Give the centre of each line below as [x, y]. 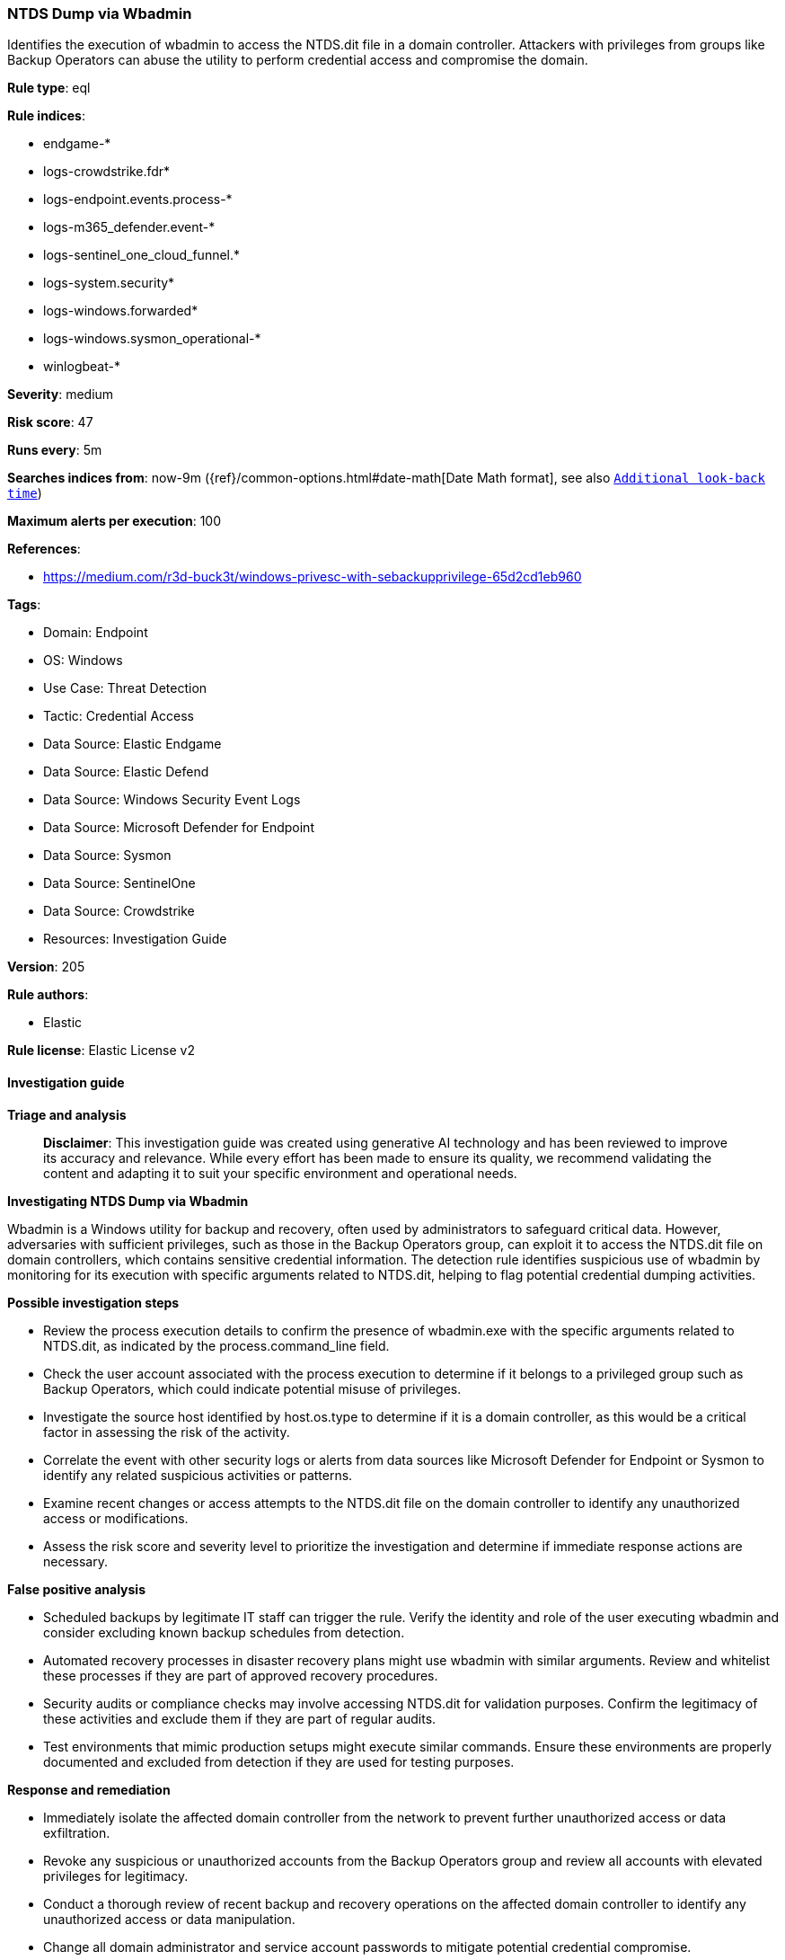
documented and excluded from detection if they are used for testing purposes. [279, 1761]
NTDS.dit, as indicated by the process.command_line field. [216, 1345]
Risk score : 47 [50, 422]
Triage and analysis [67, 1114]
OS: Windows [83, 661]
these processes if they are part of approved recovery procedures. [241, 1675]
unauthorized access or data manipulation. [169, 1919]
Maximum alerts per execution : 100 [115, 521]
